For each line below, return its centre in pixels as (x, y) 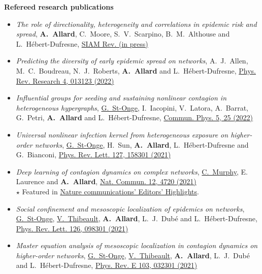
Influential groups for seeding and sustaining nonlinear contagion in (121, 98)
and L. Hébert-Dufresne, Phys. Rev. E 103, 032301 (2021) (107, 265)
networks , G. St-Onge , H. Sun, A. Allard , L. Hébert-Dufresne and (142, 144)
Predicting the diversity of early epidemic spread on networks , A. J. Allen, (132, 61)
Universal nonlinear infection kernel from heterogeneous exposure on (122, 134)
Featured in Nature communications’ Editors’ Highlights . (110, 191)
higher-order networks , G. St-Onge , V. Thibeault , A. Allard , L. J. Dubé (133, 255)
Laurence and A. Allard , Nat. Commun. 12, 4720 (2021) (106, 181)
